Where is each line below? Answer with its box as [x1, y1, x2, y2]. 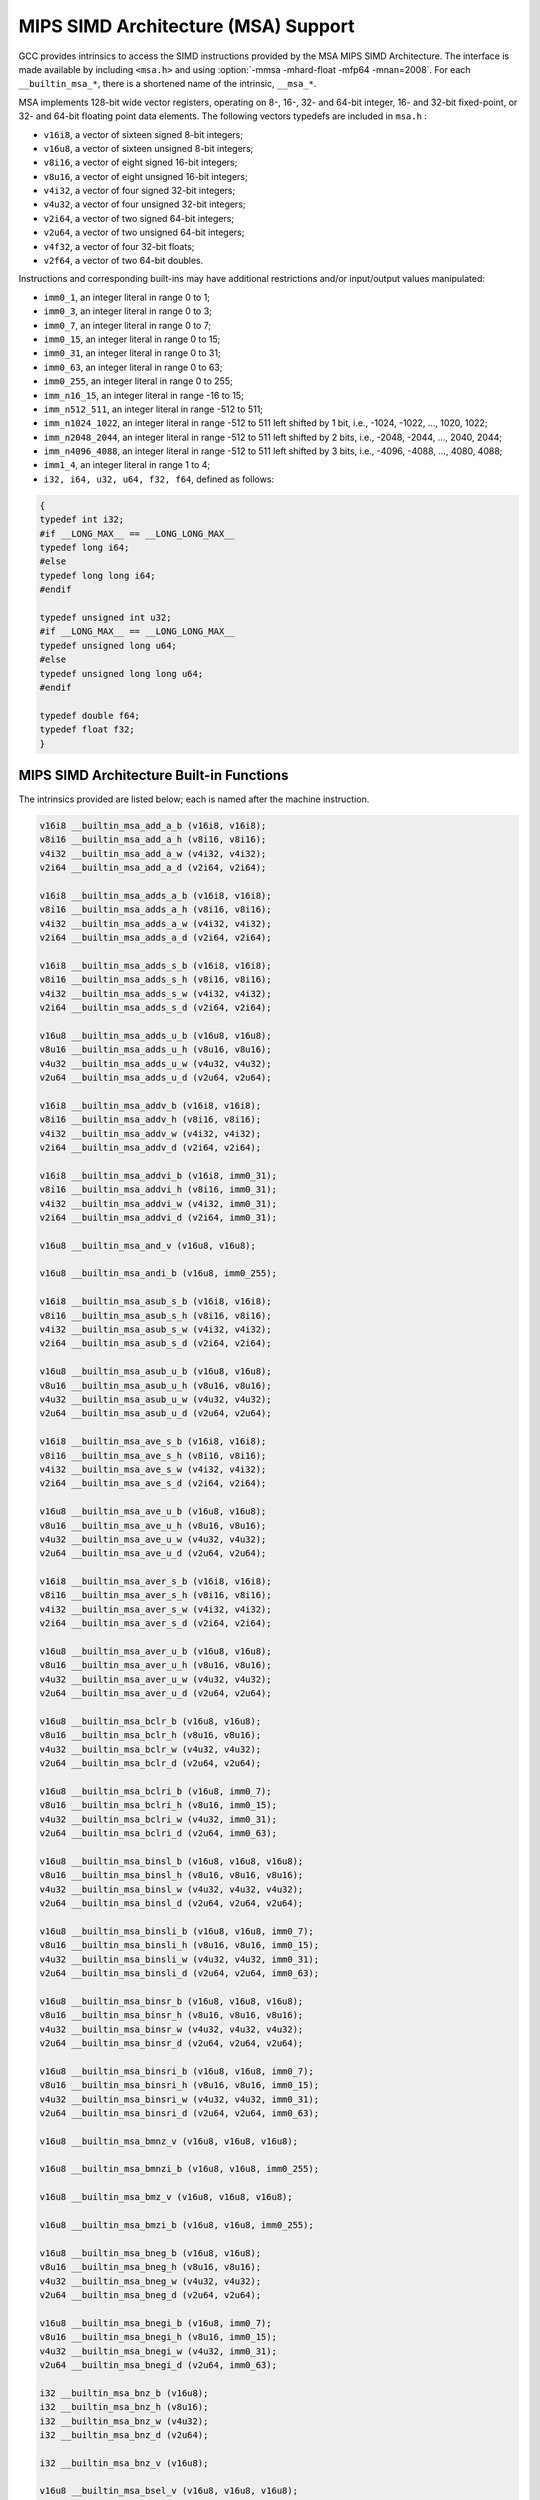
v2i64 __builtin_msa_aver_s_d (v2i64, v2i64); [39, 1618, 272, 1629]
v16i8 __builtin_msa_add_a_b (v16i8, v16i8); [39, 820, 267, 831]
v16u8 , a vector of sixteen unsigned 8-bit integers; [43, 142, 254, 154]
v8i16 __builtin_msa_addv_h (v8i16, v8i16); [39, 1114, 262, 1125]
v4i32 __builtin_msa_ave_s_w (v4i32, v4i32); [39, 1463, 267, 1475]
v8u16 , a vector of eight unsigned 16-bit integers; [43, 170, 249, 182]
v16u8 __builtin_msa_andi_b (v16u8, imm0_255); [39, 1268, 277, 1279]
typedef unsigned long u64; [39, 640, 177, 651]
